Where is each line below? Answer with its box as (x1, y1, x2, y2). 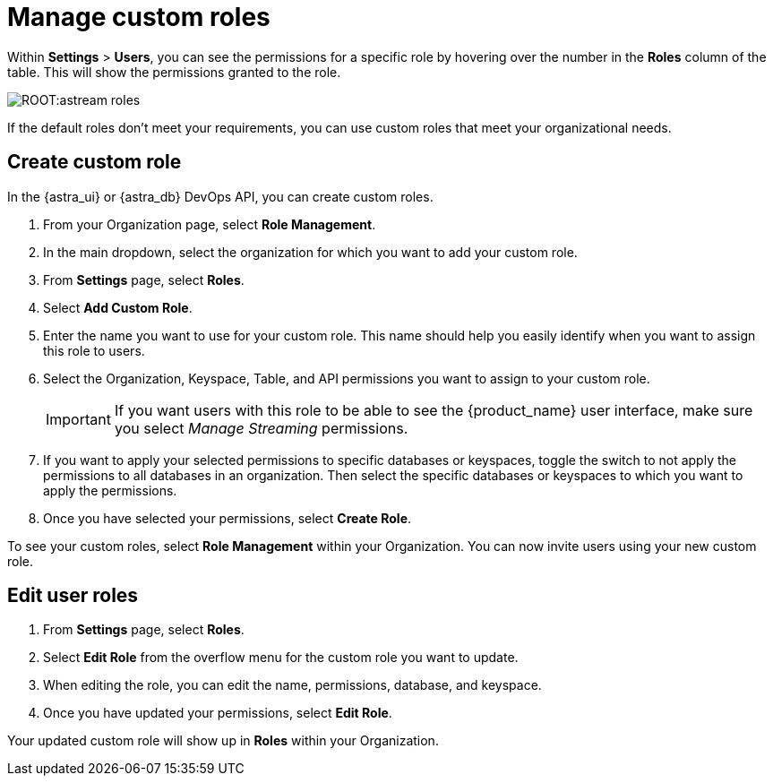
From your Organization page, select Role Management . (43, 216, 376, 232)
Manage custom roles (7, 2, 271, 32)
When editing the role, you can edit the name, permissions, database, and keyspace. (43, 677, 542, 693)
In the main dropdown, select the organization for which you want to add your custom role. (43, 244, 578, 260)
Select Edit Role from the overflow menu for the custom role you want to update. (43, 650, 519, 666)
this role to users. (43, 342, 145, 358)
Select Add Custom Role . (43, 299, 193, 315)
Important (46, 409, 111, 428)
